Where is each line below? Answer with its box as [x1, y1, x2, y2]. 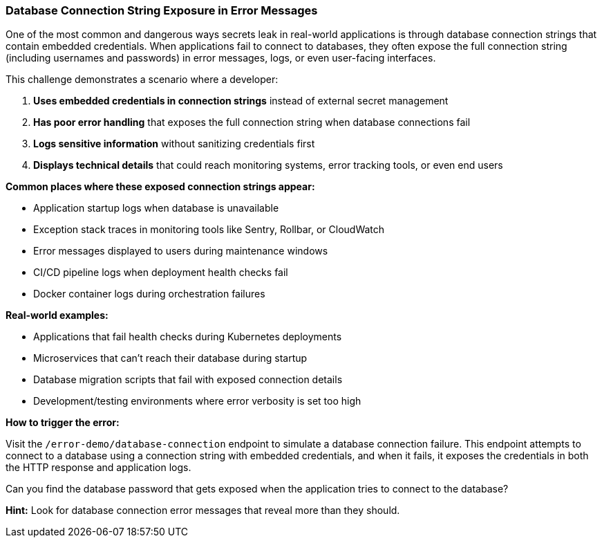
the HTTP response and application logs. [6, 461, 191, 474]
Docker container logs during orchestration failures [33, 288, 265, 300]
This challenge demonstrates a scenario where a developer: [6, 73, 279, 86]
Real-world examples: [6, 309, 109, 322]
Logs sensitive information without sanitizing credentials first [33, 138, 315, 150]
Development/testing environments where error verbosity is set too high [33, 395, 361, 407]
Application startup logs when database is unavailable [33, 202, 279, 214]
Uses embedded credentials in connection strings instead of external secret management [33, 95, 449, 107]
